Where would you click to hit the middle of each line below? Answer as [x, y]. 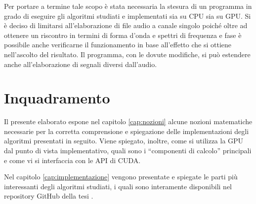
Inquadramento [57, 98]
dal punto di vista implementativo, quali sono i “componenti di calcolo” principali [128, 151]
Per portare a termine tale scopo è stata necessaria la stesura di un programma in [128, 6]
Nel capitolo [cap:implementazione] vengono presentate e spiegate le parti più [121, 177]
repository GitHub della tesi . [49, 196]
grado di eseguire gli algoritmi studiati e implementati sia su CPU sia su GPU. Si [128, 16]
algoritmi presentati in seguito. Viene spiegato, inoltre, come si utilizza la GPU [124, 141]
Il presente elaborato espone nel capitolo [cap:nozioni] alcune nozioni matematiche [128, 121]
